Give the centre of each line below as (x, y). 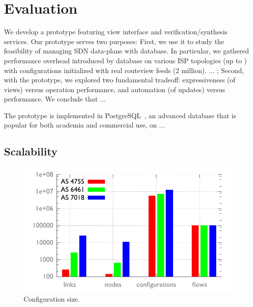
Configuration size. (52, 299)
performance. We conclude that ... (55, 99)
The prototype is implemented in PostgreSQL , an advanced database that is (120, 115)
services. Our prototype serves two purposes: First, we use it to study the (114, 41)
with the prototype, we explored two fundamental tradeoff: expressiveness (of (120, 80)
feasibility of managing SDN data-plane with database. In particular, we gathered (126, 51)
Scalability (31, 151)
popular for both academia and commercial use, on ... (85, 125)
